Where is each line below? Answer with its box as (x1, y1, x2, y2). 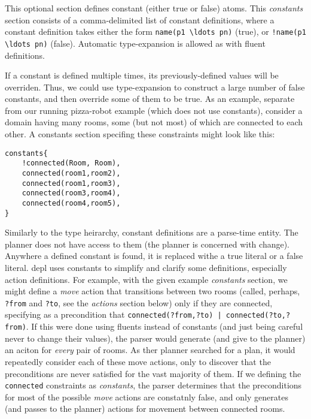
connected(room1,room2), (22, 168, 121, 177)
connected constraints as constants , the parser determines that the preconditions (5, 379, 302, 391)
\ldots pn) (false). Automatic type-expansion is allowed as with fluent (5, 37, 266, 49)
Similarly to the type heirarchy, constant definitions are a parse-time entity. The (5, 226, 298, 239)
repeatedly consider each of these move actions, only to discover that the (5, 355, 271, 367)
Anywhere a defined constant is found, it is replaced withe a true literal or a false (5, 249, 303, 262)
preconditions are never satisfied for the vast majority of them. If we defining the (5, 367, 301, 379)
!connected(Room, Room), (22, 159, 121, 168)
